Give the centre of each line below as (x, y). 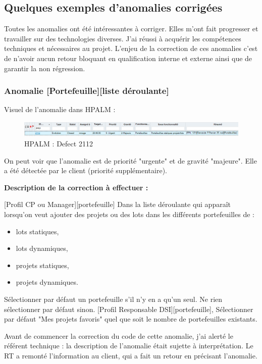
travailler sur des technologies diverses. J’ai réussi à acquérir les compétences (123, 38)
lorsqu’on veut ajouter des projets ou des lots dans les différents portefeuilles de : (129, 214)
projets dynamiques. (47, 282)
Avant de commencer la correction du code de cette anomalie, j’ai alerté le (119, 335)
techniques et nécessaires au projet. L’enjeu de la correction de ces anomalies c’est (131, 48)
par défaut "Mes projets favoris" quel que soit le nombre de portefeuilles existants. (131, 319)
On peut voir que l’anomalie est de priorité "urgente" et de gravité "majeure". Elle (130, 160)
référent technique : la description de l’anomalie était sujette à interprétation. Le (129, 346)
